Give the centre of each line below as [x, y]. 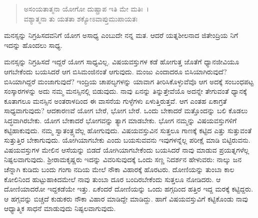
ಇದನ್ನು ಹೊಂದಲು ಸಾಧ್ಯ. [33, 45]
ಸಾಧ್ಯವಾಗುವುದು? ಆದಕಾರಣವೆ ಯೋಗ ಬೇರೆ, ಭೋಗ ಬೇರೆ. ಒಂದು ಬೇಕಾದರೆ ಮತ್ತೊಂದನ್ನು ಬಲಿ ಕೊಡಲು [126, 110]
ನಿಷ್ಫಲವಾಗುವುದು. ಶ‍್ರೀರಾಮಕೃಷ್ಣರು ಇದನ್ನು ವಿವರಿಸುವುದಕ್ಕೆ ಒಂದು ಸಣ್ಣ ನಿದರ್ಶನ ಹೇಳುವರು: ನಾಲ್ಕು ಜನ [123, 159]
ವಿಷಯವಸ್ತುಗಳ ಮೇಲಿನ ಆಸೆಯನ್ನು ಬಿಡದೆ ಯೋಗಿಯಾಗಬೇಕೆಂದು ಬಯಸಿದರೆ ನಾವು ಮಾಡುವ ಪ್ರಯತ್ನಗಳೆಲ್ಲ [127, 149]
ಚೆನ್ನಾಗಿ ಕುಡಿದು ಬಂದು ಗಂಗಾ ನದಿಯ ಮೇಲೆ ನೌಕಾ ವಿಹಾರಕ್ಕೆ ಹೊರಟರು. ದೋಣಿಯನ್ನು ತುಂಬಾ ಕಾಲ [119, 169]
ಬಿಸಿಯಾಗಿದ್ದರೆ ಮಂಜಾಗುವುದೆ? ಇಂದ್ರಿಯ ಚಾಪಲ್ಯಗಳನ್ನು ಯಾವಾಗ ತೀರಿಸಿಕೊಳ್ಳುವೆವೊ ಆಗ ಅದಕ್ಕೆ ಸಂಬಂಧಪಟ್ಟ [129, 81]
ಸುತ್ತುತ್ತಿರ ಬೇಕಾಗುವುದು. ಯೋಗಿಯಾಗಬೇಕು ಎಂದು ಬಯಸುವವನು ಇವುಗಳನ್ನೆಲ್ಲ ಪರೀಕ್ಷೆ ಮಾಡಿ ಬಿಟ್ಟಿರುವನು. [127, 140]
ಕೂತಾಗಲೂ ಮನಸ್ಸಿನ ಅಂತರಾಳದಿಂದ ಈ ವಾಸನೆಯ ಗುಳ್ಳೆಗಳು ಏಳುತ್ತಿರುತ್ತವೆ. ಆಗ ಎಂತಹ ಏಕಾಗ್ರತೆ [115, 101]
